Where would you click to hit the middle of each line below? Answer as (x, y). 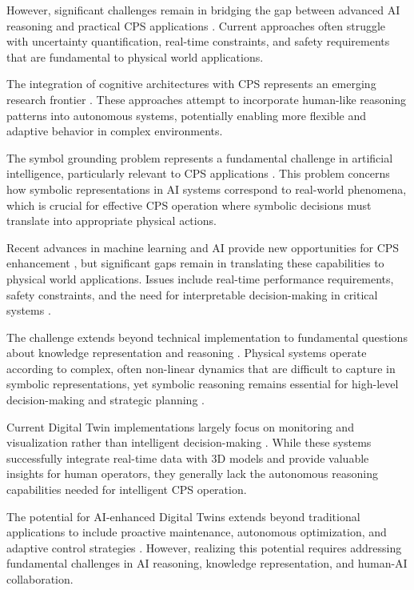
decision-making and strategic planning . (105, 400)
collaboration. (40, 579)
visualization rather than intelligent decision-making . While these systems (189, 442)
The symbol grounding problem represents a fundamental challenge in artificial (200, 157)
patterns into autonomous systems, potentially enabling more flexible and (187, 115)
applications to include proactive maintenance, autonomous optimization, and (197, 532)
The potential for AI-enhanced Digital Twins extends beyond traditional (183, 516)
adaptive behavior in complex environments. (115, 131)
